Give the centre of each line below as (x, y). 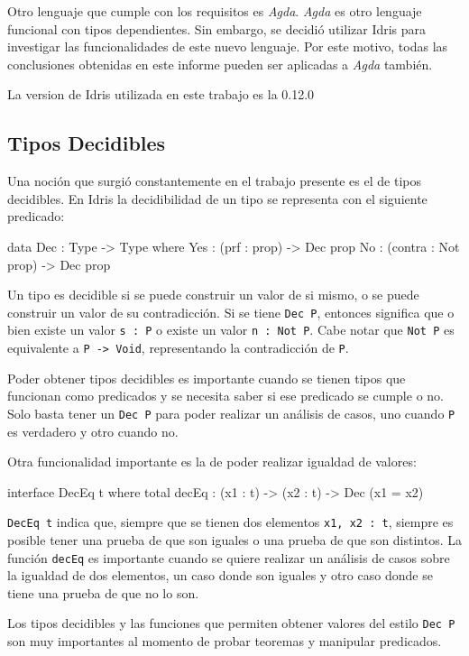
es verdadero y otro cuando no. (93, 431)
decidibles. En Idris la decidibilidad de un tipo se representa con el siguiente (217, 198)
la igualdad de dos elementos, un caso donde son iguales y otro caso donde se (220, 575)
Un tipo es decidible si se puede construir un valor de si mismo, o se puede (213, 295)
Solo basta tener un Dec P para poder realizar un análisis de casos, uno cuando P (231, 413)
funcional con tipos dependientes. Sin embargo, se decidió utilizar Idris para (217, 28)
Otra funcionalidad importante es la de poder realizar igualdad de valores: (212, 462)
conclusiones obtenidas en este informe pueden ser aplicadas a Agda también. (220, 64)
